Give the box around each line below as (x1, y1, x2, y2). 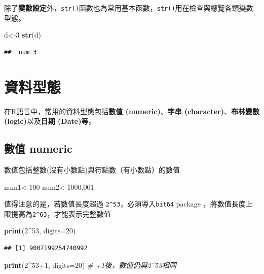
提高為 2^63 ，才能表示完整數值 (11, 208, 111, 219)
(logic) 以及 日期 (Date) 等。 (4, 116, 96, 126)
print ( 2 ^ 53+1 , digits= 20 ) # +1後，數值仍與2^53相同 (4, 259, 176, 270)
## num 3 (4, 48, 37, 56)
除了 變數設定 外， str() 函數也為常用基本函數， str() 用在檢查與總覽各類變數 (4, 3, 253, 13)
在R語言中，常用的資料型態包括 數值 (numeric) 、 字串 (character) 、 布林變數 (4, 106, 259, 116)
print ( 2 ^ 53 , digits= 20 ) (4, 225, 76, 236)
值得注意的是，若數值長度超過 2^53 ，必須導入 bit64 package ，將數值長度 (4, 198, 246, 209)
